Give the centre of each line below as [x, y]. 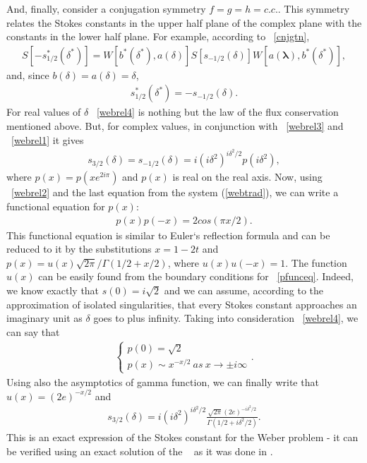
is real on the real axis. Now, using [247, 177]
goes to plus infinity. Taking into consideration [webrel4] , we [226, 318]
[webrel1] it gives [48, 139]
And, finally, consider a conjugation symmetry [106, 8]
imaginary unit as [44, 318]
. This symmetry [314, 8]
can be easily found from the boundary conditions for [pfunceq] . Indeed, [196, 276]
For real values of [44, 112]
